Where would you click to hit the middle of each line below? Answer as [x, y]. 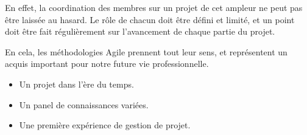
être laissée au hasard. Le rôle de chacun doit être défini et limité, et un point [150, 19]
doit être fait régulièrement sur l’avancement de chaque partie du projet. [140, 31]
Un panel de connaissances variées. [84, 104]
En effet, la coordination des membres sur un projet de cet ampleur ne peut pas [154, 7]
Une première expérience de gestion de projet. [105, 125]
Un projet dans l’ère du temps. [76, 84]
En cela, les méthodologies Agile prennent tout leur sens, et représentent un [146, 51]
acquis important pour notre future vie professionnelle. [107, 64]
